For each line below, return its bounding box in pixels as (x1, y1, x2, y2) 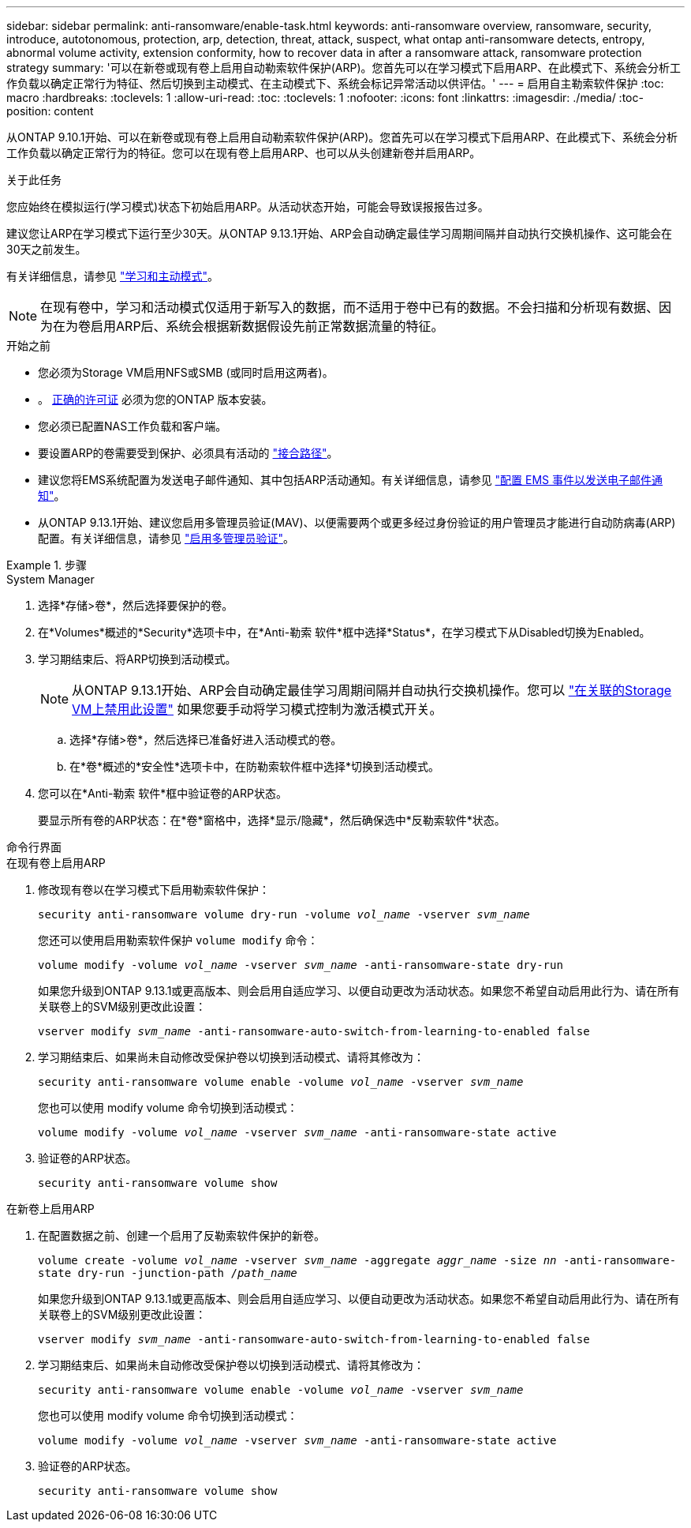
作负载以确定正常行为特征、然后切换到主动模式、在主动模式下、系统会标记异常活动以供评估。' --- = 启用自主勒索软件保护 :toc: (6, 77, 664, 90)
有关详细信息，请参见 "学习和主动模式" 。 (6, 269, 219, 283)
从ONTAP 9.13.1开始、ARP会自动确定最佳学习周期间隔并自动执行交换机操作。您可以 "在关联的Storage (72, 682, 672, 698)
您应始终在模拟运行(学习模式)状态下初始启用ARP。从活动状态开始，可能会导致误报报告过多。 (6, 200, 489, 213)
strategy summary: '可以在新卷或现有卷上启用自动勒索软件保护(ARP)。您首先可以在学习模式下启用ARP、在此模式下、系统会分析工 (6, 61, 682, 74)
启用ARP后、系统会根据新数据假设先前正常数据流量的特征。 (91, 318, 444, 334)
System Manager (6, 573, 95, 586)
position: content (6, 104, 94, 118)
